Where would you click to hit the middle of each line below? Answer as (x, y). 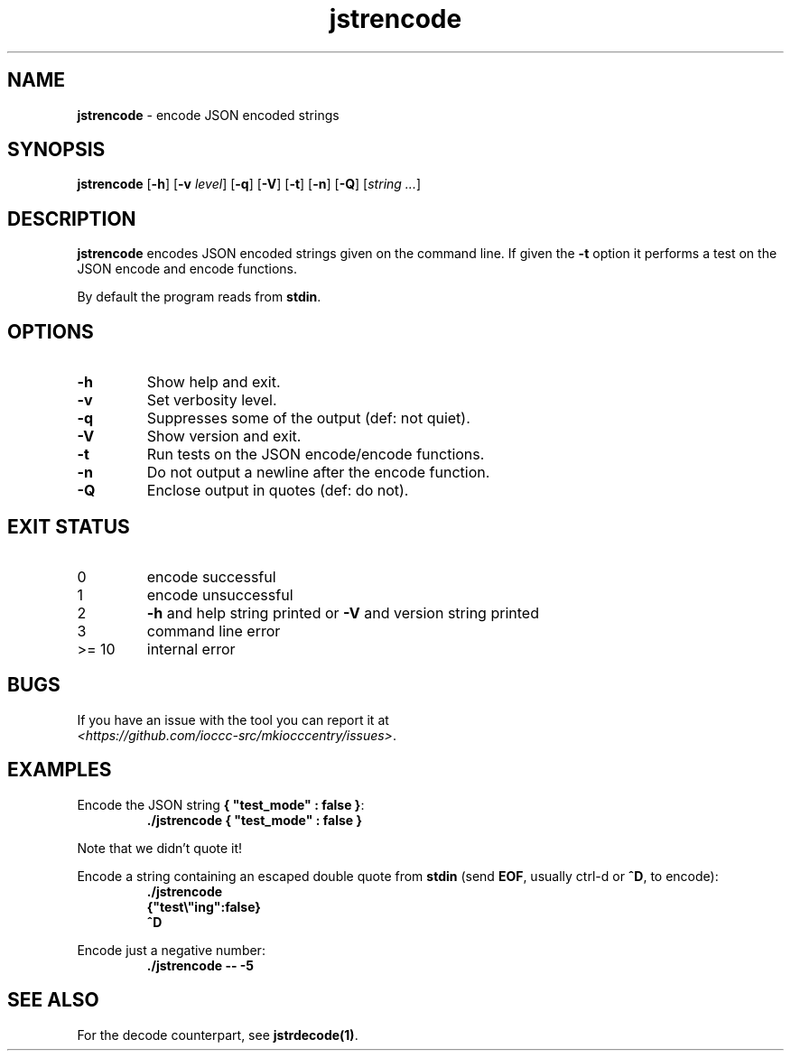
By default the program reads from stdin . (199, 297)
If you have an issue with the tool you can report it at (233, 719)
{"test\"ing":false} (204, 906)
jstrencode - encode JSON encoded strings (208, 115)
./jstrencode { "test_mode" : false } (254, 820)
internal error (191, 649)
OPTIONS (51, 331)
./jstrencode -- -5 (200, 965)
